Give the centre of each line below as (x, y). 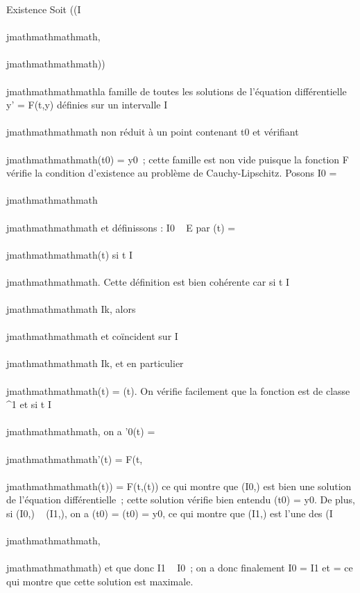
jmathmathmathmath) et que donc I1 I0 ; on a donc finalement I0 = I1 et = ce (180, 568)
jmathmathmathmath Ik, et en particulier (95, 363)
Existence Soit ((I (44, 9)
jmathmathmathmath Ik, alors (71, 309)
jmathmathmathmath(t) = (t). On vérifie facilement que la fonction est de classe (178, 390)
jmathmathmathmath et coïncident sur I (92, 336)
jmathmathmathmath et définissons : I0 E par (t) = (121, 227)
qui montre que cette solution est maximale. (100, 581)
